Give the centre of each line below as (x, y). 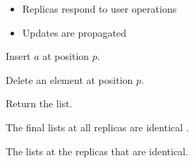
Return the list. (39, 103)
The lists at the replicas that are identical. (97, 151)
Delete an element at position (69, 79)
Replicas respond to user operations (99, 8)
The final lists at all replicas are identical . (97, 127)
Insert (18, 56)
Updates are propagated (74, 32)
